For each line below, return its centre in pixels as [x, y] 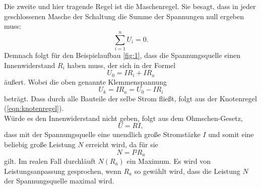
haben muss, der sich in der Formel [121, 65]
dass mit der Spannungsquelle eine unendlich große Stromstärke [102, 134]
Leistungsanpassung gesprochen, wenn [63, 171]
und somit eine [231, 134]
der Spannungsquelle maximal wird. [59, 181]
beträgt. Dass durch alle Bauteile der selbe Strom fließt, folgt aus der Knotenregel [130, 98]
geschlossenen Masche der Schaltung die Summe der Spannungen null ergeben [124, 16]
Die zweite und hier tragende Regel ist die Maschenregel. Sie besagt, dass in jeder [130, 6]
